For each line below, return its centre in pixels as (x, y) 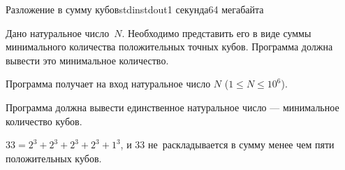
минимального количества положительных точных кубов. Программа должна (169, 47)
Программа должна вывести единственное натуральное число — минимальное (172, 107)
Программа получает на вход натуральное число (108, 84)
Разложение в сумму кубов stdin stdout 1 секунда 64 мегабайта (135, 9)
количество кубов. (44, 121)
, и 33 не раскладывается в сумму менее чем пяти (227, 144)
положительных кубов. (54, 158)
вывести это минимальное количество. (87, 60)
